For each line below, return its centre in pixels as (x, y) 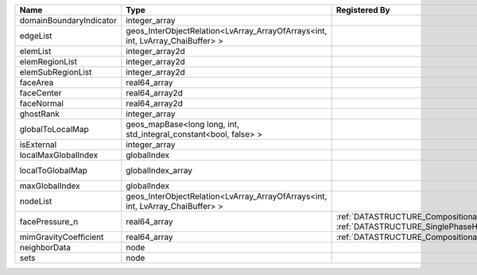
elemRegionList (48, 62)
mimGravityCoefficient (62, 237)
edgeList (36, 36)
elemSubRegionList (56, 72)
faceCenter (41, 93)
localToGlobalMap (53, 170)
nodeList (36, 201)
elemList (35, 51)
